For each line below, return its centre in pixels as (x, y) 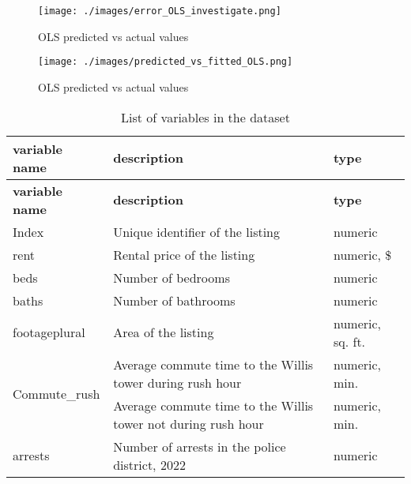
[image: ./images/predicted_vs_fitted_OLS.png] (166, 62)
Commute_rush (57, 394)
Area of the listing (164, 332)
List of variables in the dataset (205, 117)
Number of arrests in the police (200, 446)
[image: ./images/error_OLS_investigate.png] (160, 11)
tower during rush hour (177, 382)
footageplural (49, 332)
